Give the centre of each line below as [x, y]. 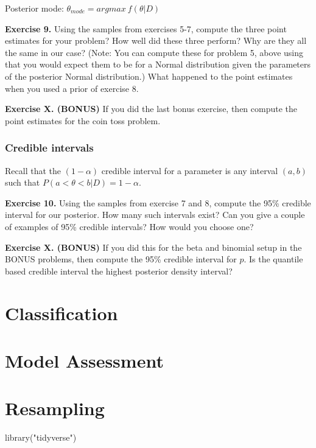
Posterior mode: [34, 8]
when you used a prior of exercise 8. [72, 88]
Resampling [55, 408]
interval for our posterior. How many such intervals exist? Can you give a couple [155, 215]
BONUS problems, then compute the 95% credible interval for [121, 259]
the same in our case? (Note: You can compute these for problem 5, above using [154, 52]
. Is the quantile [273, 259]
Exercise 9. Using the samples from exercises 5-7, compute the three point [146, 28]
